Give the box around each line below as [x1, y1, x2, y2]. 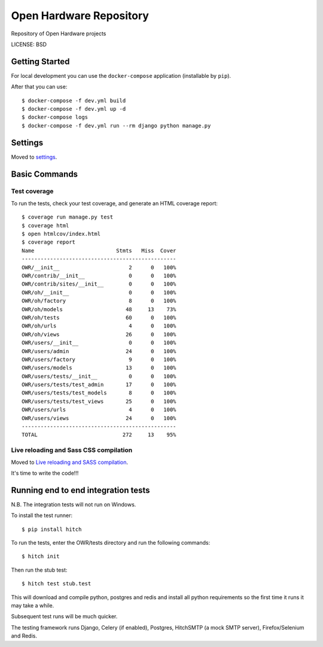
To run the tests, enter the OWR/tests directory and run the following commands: [11, 539, 211, 546]
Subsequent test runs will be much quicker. [11, 613, 118, 620]
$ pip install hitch [22, 526, 82, 533]
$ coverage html [22, 222, 69, 229]
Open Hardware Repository [11, 9, 150, 22]
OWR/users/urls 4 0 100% [22, 406, 176, 413]
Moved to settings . [11, 153, 57, 160]
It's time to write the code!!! [11, 469, 79, 476]
